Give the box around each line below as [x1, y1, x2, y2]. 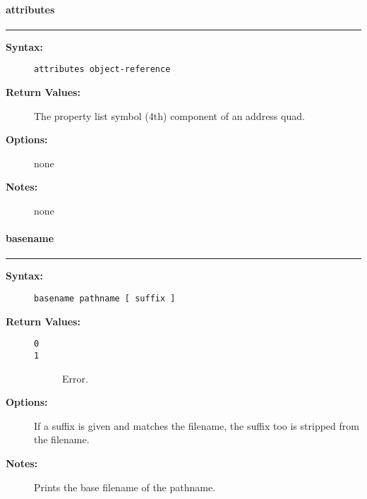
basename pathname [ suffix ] [34, 294, 176, 303]
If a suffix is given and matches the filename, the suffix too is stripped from [34, 418, 359, 433]
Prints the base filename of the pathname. [34, 479, 216, 494]
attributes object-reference [34, 64, 171, 75]
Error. [62, 371, 88, 385]
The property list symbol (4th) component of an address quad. [34, 108, 305, 123]
